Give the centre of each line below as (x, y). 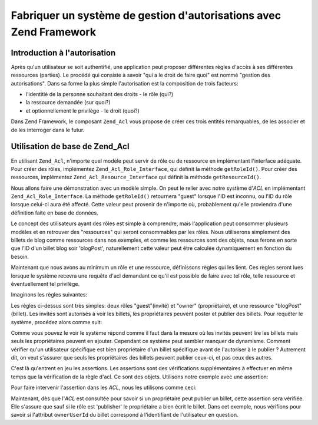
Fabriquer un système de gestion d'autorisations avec (146, 15)
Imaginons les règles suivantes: (49, 295)
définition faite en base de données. (54, 213)
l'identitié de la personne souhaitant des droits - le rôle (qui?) (100, 94)
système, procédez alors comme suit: (57, 322)
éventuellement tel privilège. (45, 284)
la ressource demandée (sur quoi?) (68, 103)
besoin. (20, 256)
